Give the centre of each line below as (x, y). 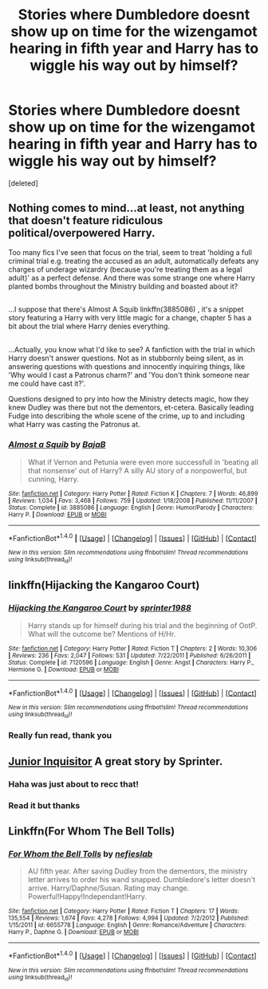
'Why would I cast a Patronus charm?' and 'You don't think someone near (129, 375)
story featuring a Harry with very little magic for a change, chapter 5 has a (130, 318)
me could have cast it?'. (47, 383)
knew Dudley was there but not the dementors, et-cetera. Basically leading (131, 407)
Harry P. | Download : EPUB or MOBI (57, 514)
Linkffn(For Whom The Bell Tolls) (92, 832)
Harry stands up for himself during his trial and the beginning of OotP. (142, 625)
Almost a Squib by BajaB (57, 445)
